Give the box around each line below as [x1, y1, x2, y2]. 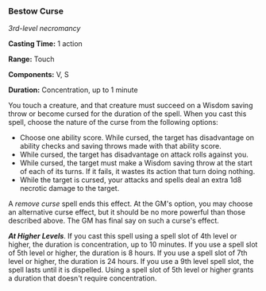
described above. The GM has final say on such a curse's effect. [8, 216, 220, 226]
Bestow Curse [8, 6, 64, 17]
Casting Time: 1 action [8, 39, 83, 48]
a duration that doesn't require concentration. [8, 274, 157, 283]
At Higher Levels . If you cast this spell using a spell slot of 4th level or [8, 231, 237, 241]
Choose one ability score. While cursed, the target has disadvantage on [19, 133, 255, 142]
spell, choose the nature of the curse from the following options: [8, 118, 218, 127]
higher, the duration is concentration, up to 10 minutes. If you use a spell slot [8, 240, 258, 250]
